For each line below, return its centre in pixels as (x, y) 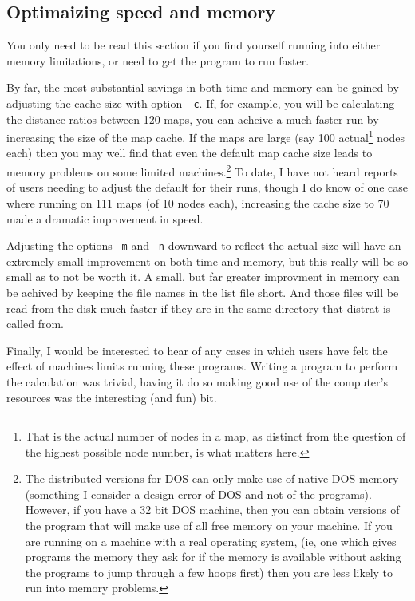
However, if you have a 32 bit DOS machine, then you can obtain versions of (212, 510)
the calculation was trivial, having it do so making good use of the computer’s (197, 381)
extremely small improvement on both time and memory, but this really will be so (207, 261)
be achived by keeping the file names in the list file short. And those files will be (203, 292)
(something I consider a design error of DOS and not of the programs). (198, 494)
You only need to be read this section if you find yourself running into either (194, 45)
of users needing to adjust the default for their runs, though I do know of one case (207, 187)
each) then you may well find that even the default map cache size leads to (190, 153)
